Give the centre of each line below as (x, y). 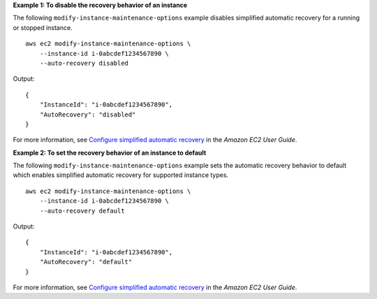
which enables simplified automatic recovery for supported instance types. (121, 175)
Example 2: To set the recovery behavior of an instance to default (110, 153)
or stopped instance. (43, 27)
